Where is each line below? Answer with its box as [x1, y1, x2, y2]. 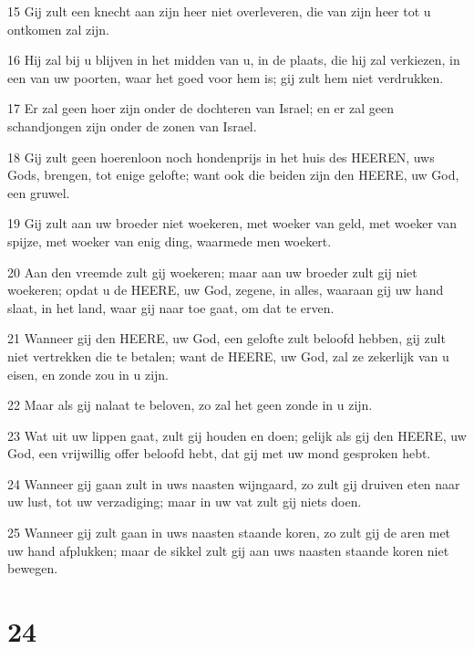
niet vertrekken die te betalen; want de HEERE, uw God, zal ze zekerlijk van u [7, 346, 449, 365]
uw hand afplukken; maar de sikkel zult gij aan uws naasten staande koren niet [7, 540, 449, 560]
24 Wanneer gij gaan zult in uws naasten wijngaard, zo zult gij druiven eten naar [7, 474, 460, 493]
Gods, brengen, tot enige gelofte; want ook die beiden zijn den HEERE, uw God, [7, 165, 459, 184]
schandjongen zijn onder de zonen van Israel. [7, 116, 257, 135]
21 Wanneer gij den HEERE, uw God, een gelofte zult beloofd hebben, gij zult [7, 329, 446, 348]
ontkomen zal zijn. [7, 19, 109, 38]
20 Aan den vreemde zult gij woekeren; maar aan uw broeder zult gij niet [7, 262, 417, 281]
